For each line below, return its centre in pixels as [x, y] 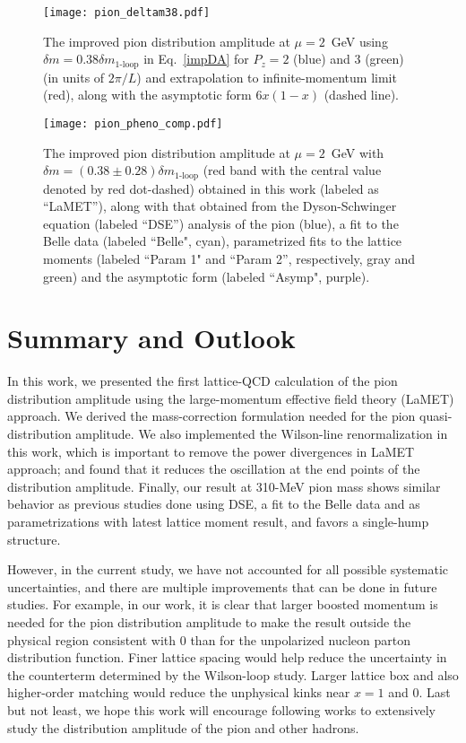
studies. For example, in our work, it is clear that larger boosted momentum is [223, 604]
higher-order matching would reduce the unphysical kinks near [179, 692]
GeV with [358, 152]
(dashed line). [361, 95]
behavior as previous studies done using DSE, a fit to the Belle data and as [214, 504]
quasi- [436, 416]
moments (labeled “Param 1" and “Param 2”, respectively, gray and [229, 258]
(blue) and [322, 59]
